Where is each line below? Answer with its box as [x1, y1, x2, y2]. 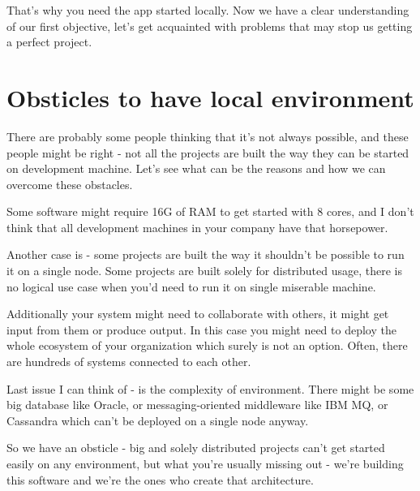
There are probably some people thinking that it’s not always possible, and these [6, 127, 409, 144]
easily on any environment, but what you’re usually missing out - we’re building [6, 455, 404, 472]
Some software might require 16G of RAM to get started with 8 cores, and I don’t [6, 203, 414, 220]
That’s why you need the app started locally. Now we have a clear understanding [6, 2, 409, 18]
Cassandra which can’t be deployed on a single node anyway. [6, 411, 309, 429]
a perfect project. [6, 33, 92, 50]
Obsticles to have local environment [6, 80, 414, 114]
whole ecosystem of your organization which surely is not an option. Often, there [6, 337, 408, 354]
